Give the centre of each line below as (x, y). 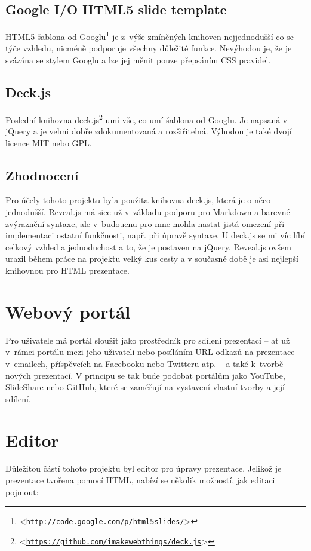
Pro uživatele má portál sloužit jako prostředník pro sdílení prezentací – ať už (148, 340)
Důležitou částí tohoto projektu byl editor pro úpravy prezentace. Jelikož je (144, 468)
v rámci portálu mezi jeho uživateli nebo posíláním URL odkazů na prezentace (150, 352)
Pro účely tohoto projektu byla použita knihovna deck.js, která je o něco (138, 200)
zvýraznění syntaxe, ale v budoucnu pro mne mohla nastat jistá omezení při (145, 223)
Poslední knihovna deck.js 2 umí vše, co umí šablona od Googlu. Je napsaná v (147, 118)
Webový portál (68, 311)
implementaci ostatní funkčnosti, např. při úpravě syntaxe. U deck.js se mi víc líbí (155, 235)
